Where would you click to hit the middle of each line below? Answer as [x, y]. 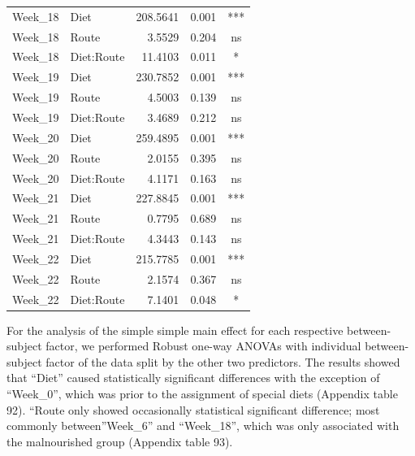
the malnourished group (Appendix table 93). [120, 441]
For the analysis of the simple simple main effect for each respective [175, 330]
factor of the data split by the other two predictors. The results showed [223, 361]
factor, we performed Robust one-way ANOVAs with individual [203, 346]
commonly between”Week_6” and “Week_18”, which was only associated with [203, 426]
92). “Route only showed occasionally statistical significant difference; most [193, 409]
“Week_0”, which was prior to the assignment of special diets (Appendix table [202, 394]
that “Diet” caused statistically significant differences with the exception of [193, 378]
